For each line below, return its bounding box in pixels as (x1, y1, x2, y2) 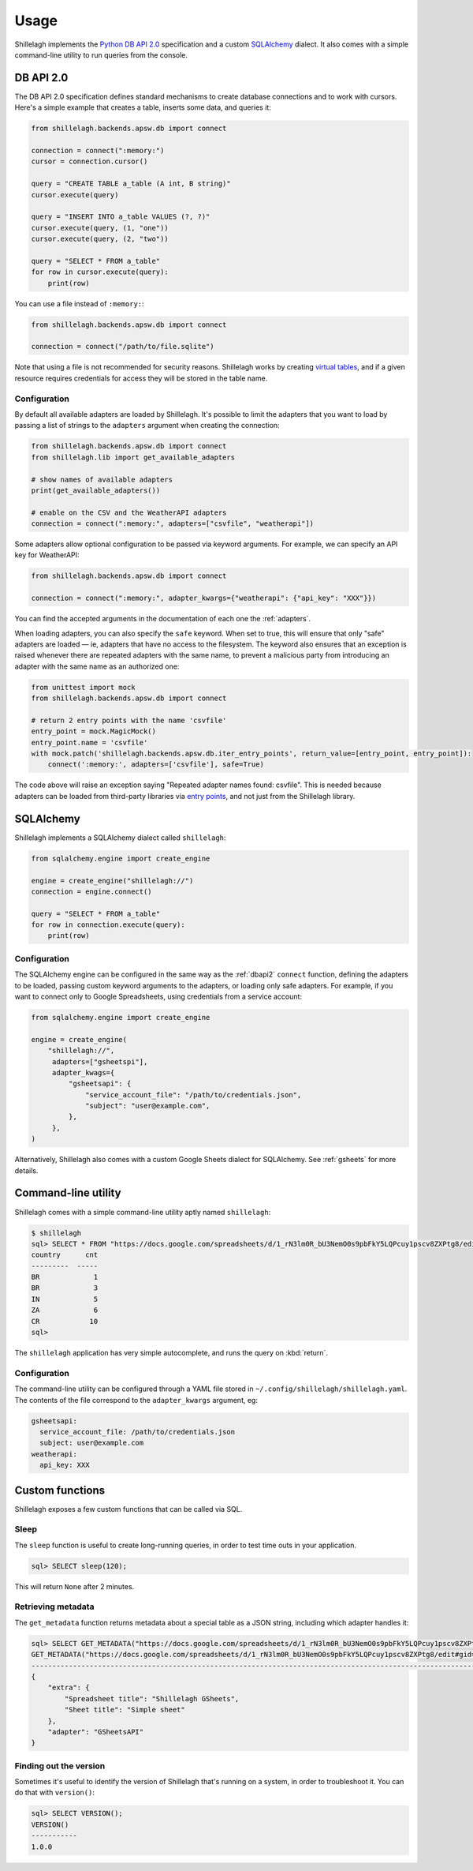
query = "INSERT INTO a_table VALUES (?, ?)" (31, 212, 210, 221)
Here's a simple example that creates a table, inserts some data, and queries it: (14, 103, 271, 112)
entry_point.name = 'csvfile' (31, 738, 148, 747)
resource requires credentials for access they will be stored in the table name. (14, 373, 268, 383)
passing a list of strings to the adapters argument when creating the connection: (14, 421, 280, 430)
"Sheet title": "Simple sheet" (64, 1705, 185, 1715)
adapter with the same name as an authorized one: (14, 662, 180, 671)
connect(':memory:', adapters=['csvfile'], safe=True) (47, 760, 264, 769)
